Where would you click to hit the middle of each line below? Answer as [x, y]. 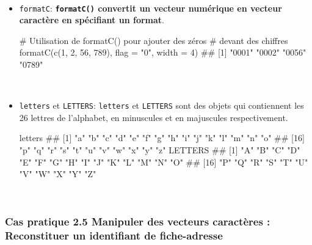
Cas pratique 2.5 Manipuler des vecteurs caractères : [138, 221]
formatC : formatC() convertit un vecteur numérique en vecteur [151, 8]
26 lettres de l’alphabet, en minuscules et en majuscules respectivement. [154, 117]
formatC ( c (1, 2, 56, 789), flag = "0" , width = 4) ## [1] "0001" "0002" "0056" [163, 52]
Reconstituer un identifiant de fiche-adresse [114, 236]
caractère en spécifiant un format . [92, 20]
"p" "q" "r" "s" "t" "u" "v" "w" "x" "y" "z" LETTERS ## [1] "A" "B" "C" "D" [160, 150]
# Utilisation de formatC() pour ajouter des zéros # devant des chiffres [154, 40]
